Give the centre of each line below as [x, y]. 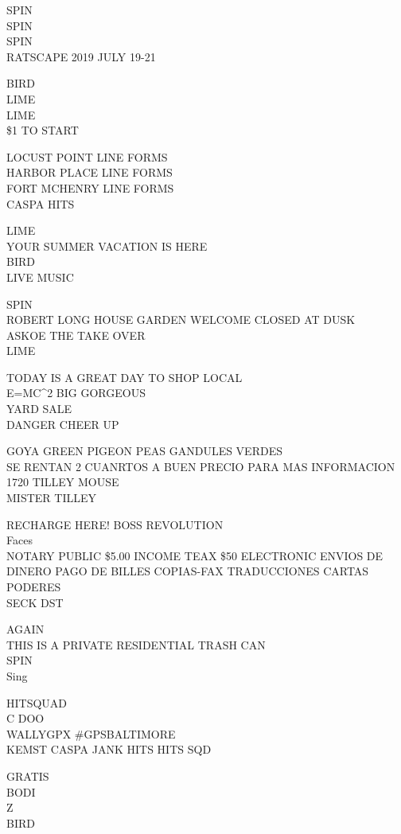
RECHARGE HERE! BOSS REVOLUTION [115, 524]
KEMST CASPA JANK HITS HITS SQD [109, 749]
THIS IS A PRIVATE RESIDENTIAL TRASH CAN [136, 644]
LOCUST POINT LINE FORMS [87, 156]
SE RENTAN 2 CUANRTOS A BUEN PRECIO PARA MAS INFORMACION [201, 466]
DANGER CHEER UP [63, 424]
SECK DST [35, 602]
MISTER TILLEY [51, 498]
